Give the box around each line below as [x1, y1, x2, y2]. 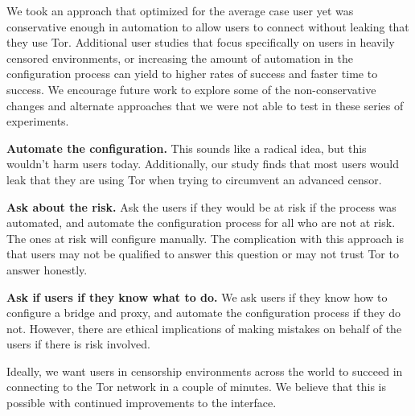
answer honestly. [6, 261, 88, 278]
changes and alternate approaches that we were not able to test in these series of [6, 97, 404, 113]
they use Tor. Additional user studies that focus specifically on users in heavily [6, 34, 395, 51]
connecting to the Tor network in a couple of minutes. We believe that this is [6, 378, 387, 395]
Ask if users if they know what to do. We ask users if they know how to [6, 288, 388, 305]
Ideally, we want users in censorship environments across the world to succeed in [6, 362, 403, 379]
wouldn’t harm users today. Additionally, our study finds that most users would [6, 155, 400, 172]
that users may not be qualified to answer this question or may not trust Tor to [6, 245, 399, 262]
